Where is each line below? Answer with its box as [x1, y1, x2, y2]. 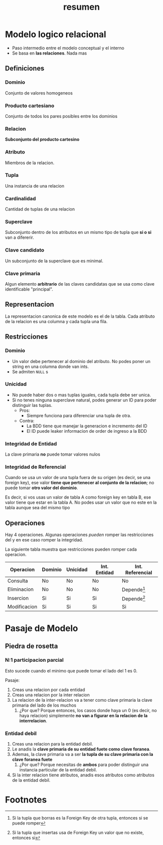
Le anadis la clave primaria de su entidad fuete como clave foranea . [12, 746, 151, 752]
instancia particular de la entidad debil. [19, 767, 97, 773]
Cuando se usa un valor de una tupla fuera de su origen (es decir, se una [5, 475, 151, 480]
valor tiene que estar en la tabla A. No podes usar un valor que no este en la [5, 499, 157, 505]
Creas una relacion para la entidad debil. [12, 741, 93, 747]
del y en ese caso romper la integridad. [5, 537, 83, 543]
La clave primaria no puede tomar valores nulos [5, 451, 100, 457]
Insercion [7, 595, 29, 602]
